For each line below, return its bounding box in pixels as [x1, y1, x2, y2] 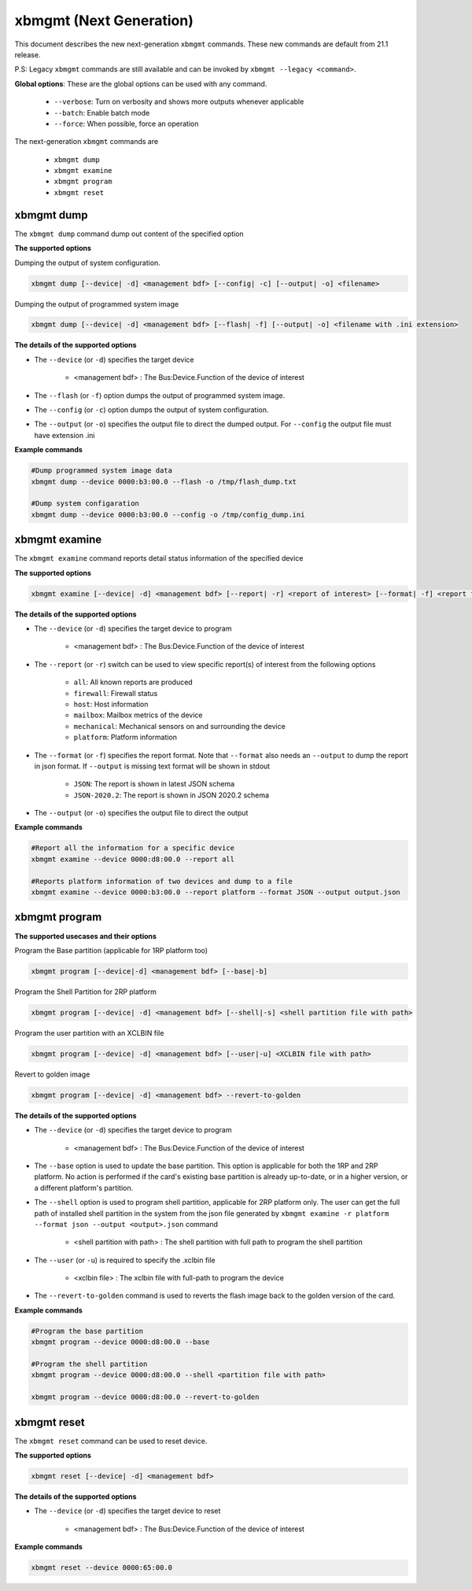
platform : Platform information [73, 732, 177, 742]
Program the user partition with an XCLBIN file [14, 1028, 164, 1037]
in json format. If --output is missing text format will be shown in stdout [34, 761, 271, 771]
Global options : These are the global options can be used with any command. [14, 79, 267, 88]
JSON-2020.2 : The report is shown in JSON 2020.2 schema [73, 790, 270, 800]
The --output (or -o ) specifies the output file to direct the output [34, 808, 249, 818]
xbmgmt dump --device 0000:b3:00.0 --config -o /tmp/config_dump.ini [31, 510, 305, 519]
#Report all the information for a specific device [31, 844, 235, 853]
